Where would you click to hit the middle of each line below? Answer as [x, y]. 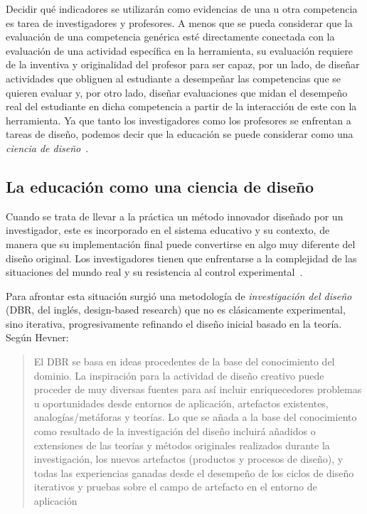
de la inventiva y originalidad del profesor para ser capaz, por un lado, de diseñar [183, 64]
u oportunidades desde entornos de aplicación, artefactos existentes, [181, 403]
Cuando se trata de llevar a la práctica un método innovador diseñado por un [175, 216]
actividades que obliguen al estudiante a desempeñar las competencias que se [174, 78]
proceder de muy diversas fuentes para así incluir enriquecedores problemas [198, 389]
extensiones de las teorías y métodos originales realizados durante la [182, 445]
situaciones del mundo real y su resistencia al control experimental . [154, 272]
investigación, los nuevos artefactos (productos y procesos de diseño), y [188, 459]
